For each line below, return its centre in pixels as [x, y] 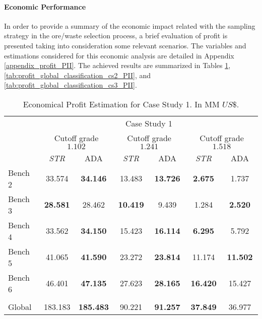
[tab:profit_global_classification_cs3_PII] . [71, 85]
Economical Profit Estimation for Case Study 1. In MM [121, 104]
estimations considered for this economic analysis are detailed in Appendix [119, 55]
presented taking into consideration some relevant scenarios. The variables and [125, 45]
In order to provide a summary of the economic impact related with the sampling [130, 25]
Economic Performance [45, 6]
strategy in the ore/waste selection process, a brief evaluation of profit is [116, 36]
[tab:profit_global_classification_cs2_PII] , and [78, 75]
